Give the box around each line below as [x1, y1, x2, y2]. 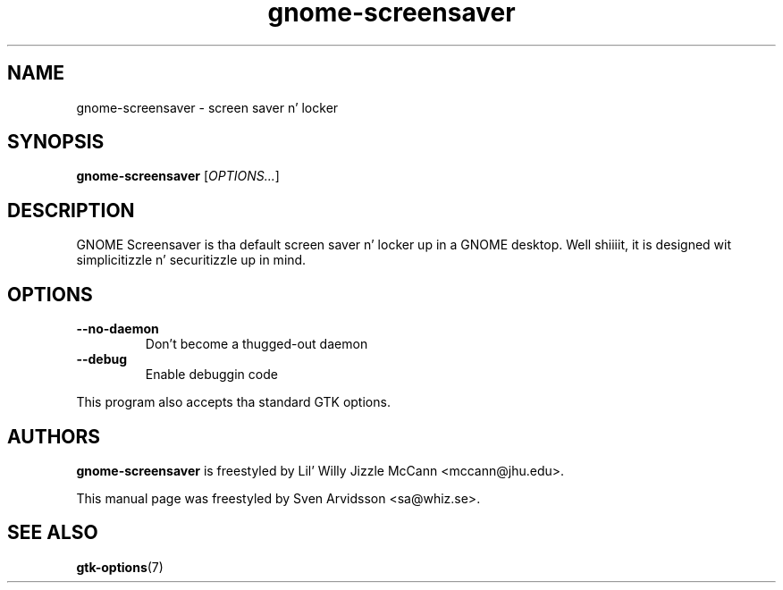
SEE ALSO [7, 521, 98, 544]
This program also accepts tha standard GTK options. [76, 394, 391, 410]
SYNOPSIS [7, 131, 105, 154]
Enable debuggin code [145, 367, 278, 383]
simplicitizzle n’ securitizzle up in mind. [76, 252, 307, 268]
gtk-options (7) [76, 559, 164, 575]
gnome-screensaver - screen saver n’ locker [76, 99, 339, 115]
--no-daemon [76, 321, 159, 337]
